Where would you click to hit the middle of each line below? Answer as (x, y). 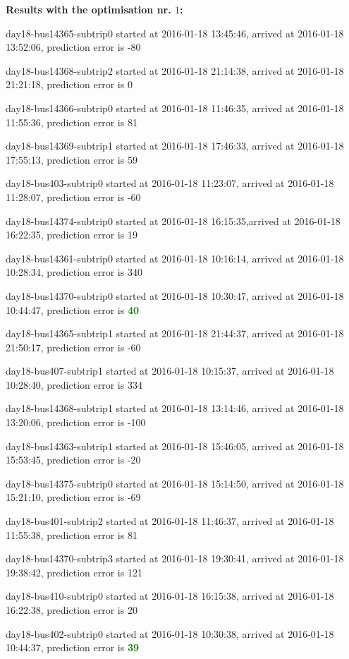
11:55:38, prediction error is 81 (72, 534)
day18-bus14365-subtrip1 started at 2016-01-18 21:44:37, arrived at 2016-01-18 (175, 333)
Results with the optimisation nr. (88, 9)
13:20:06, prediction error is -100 (76, 422)
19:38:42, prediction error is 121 (74, 572)
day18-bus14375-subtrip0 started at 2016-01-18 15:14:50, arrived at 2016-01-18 (175, 483)
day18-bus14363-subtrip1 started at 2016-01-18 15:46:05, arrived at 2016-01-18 (175, 446)
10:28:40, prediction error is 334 (74, 384)
